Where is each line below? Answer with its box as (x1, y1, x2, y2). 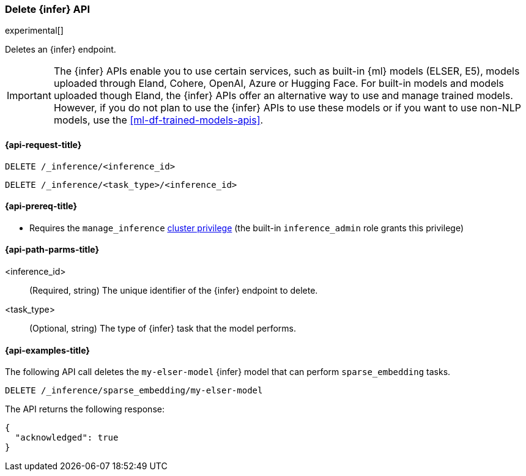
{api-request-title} (5, 139, 82, 150)
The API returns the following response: (5, 404, 165, 415)
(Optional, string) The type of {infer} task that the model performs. (29, 323, 296, 334)
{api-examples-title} (5, 344, 90, 355)
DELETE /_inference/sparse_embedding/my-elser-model (5, 385, 263, 396)
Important (7, 89, 51, 102)
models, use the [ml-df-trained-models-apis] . (53, 114, 264, 127)
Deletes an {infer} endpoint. (5, 44, 116, 55)
